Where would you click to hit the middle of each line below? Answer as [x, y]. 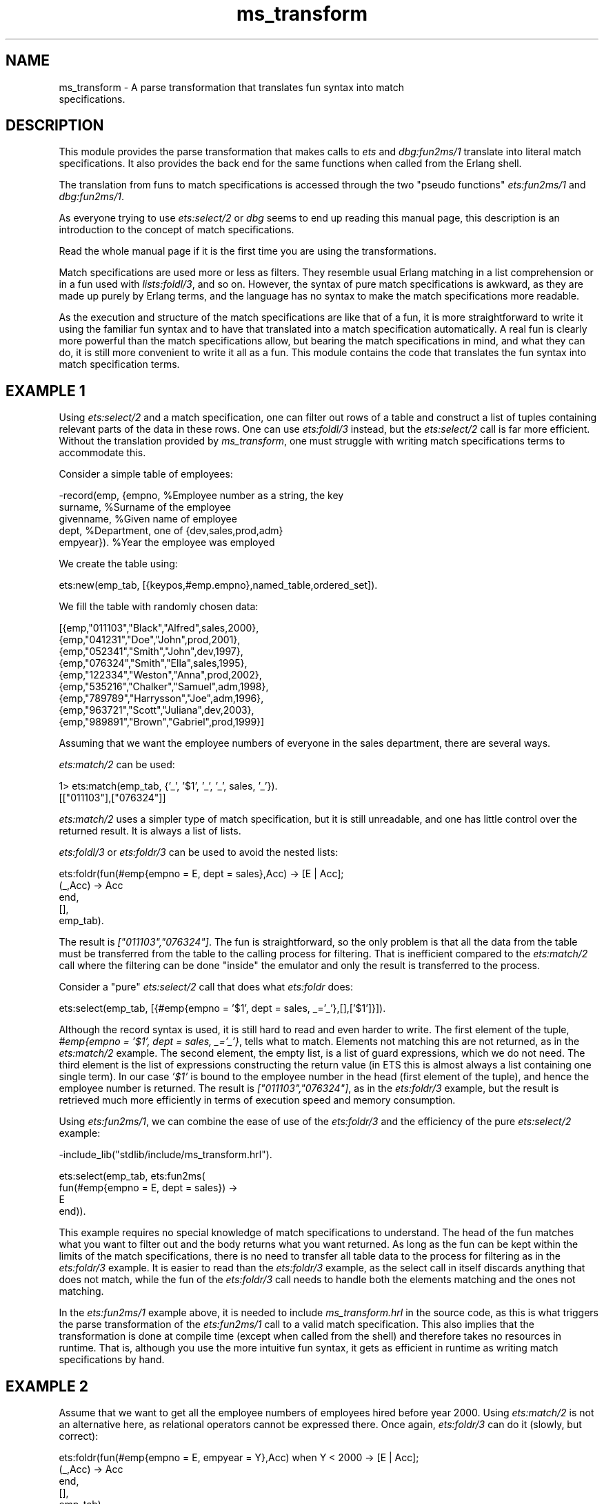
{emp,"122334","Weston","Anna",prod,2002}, [160, 675]
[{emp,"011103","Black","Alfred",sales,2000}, [159, 628]
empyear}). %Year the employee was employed [167, 543]
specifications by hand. [112, 1360]
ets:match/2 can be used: [117, 765]
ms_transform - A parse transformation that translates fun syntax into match [232, 87]
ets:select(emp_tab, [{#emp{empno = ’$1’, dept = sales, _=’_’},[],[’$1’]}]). [222, 1008]
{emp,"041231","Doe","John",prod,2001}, [150, 640]
